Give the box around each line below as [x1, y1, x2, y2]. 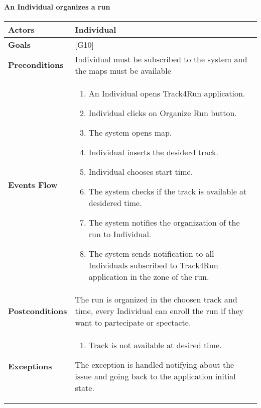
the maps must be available [75, 64, 171, 76]
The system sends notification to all [88, 247, 214, 259]
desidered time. [88, 196, 142, 209]
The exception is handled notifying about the [75, 358, 234, 370]
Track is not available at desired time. [88, 339, 222, 351]
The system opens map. [88, 126, 172, 138]
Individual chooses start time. [88, 165, 193, 177]
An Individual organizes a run [4, 1, 110, 12]
